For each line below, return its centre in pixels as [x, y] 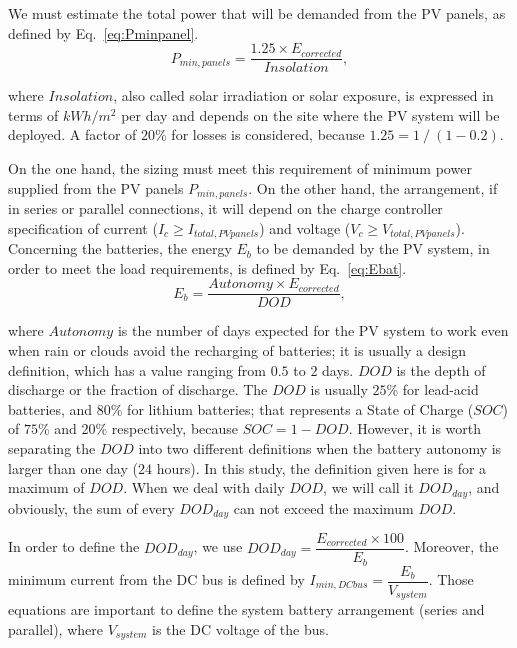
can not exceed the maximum [323, 507]
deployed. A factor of [72, 134]
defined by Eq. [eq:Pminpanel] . [103, 32]
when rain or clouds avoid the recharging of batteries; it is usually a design [237, 349]
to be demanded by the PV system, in [373, 248]
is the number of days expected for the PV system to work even [313, 330]
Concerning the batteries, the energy [120, 248]
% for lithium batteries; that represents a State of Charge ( [292, 408]
